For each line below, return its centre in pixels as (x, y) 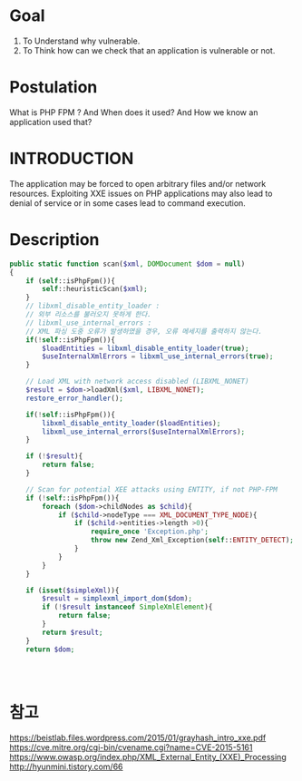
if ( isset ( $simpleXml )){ (73, 591)
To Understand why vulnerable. (81, 41)
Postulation (54, 88)
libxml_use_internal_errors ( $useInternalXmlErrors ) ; (144, 432)
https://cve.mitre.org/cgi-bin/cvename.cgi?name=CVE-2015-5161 (131, 747)
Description (54, 239)
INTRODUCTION (72, 159)
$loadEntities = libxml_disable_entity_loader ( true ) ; (146, 348)
